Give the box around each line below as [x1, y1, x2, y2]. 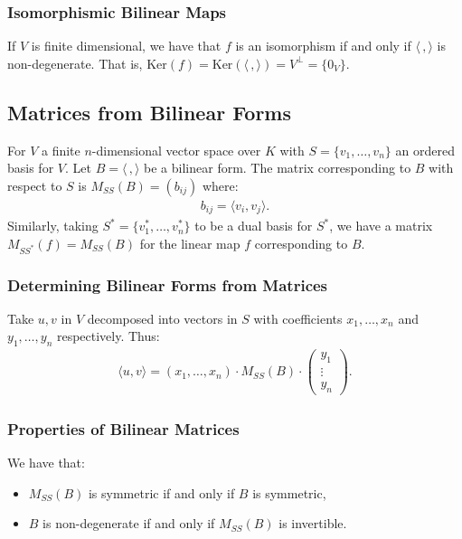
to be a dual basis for [194, 216, 313, 235]
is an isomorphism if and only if [235, 36, 411, 55]
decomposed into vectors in [87, 308, 238, 327]
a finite [41, 140, 80, 159]
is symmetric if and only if [88, 483, 235, 502]
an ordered [395, 140, 455, 159]
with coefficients [253, 308, 343, 327]
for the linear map [139, 233, 240, 252]
